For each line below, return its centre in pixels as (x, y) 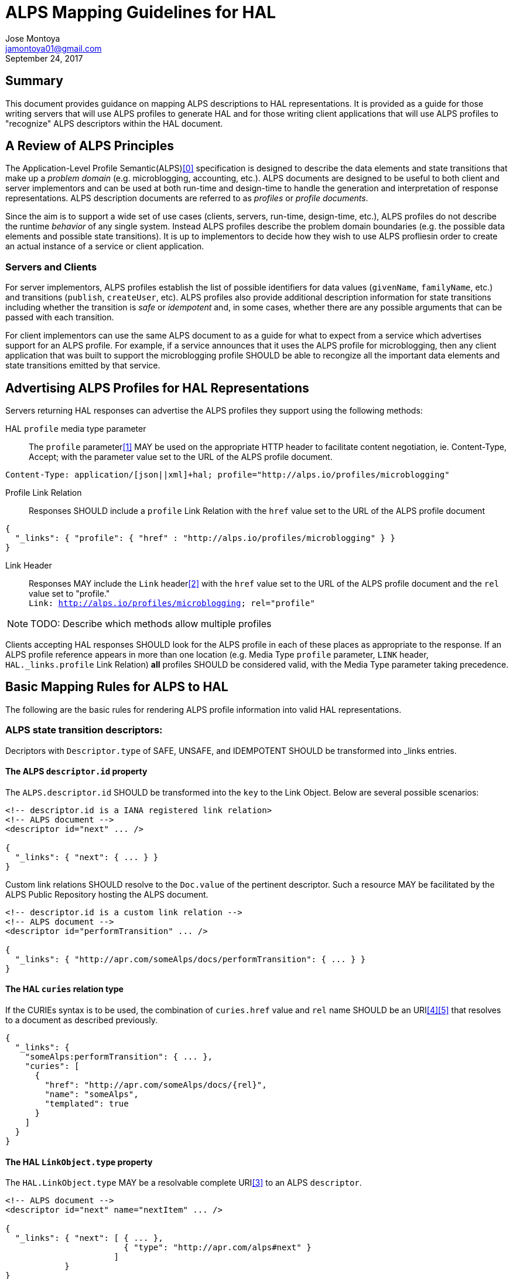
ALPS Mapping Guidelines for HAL (141, 12)
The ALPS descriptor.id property (76, 772)
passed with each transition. (60, 317)
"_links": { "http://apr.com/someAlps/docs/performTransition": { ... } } (190, 959)
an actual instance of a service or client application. (105, 246)
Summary (34, 81)
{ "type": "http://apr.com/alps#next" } (218, 1248)
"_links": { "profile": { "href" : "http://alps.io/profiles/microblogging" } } (205, 538)
